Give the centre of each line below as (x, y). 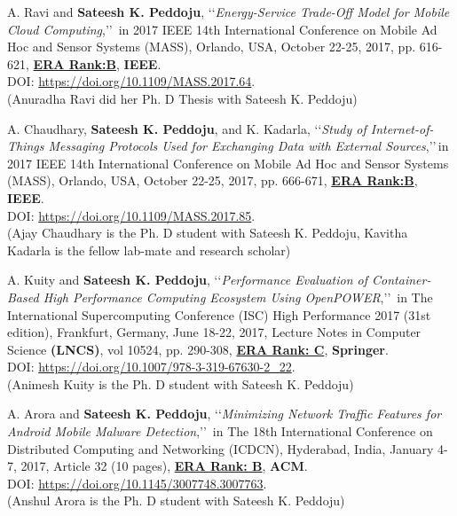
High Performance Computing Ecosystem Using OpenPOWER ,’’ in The (238, 297)
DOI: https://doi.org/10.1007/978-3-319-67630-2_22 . (151, 367)
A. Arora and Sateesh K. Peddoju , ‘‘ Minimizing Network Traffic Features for (225, 414)
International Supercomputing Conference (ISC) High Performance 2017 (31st (219, 314)
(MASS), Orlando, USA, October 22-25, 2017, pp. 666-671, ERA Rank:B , (213, 180)
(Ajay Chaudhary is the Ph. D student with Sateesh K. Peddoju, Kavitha (208, 233)
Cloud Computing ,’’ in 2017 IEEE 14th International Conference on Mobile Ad (222, 29)
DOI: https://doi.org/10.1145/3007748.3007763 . (137, 483)
